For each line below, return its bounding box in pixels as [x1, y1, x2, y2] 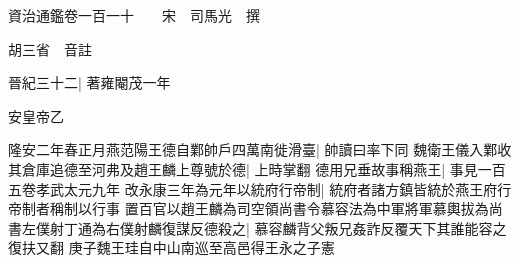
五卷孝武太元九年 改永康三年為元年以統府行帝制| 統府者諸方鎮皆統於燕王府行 [8, 178, 512, 199]
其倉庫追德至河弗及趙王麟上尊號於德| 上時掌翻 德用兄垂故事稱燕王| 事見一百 [8, 158, 506, 179]
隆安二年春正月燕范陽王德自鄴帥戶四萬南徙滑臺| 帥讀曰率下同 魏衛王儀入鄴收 [8, 139, 512, 160]
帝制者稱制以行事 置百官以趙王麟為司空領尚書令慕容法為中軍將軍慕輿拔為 [8, 198, 489, 219]
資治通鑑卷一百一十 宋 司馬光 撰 [8, 5, 260, 25]
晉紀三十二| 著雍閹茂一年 [8, 72, 171, 93]
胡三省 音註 [8, 38, 92, 59]
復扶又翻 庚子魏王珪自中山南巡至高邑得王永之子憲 [8, 237, 335, 258]
